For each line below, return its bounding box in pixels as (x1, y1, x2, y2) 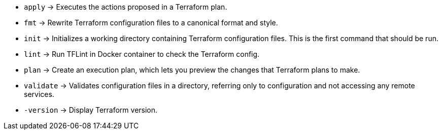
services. (24, 90, 54, 98)
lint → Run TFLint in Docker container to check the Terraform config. (24, 50, 260, 58)
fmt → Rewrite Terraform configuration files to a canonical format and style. (24, 18, 278, 27)
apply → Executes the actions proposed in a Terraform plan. (24, 3, 227, 11)
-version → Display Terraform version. (24, 106, 158, 114)
